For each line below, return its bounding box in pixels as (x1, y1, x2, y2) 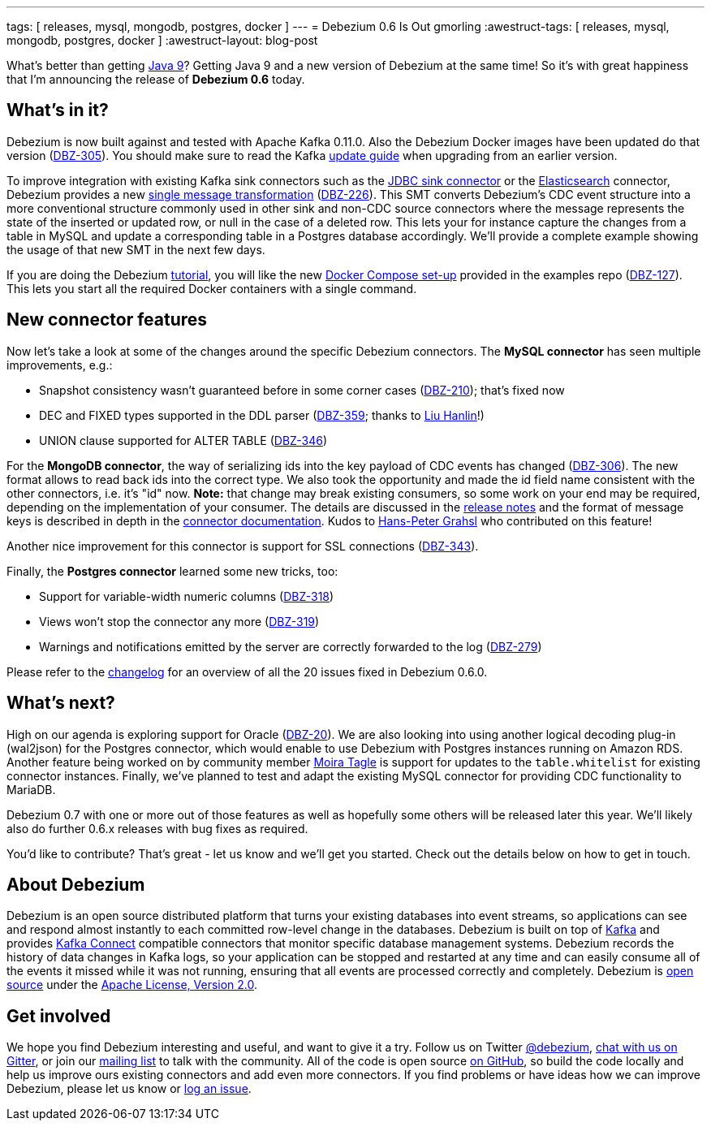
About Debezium (6, 874, 145, 895)
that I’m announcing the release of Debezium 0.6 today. (6, 72, 305, 86)
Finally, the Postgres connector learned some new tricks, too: (6, 563, 338, 578)
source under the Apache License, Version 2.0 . (6, 978, 258, 992)
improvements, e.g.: (6, 357, 113, 372)
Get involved (6, 1005, 111, 1026)
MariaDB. (6, 782, 56, 797)
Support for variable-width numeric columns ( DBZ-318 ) (39, 589, 334, 603)
